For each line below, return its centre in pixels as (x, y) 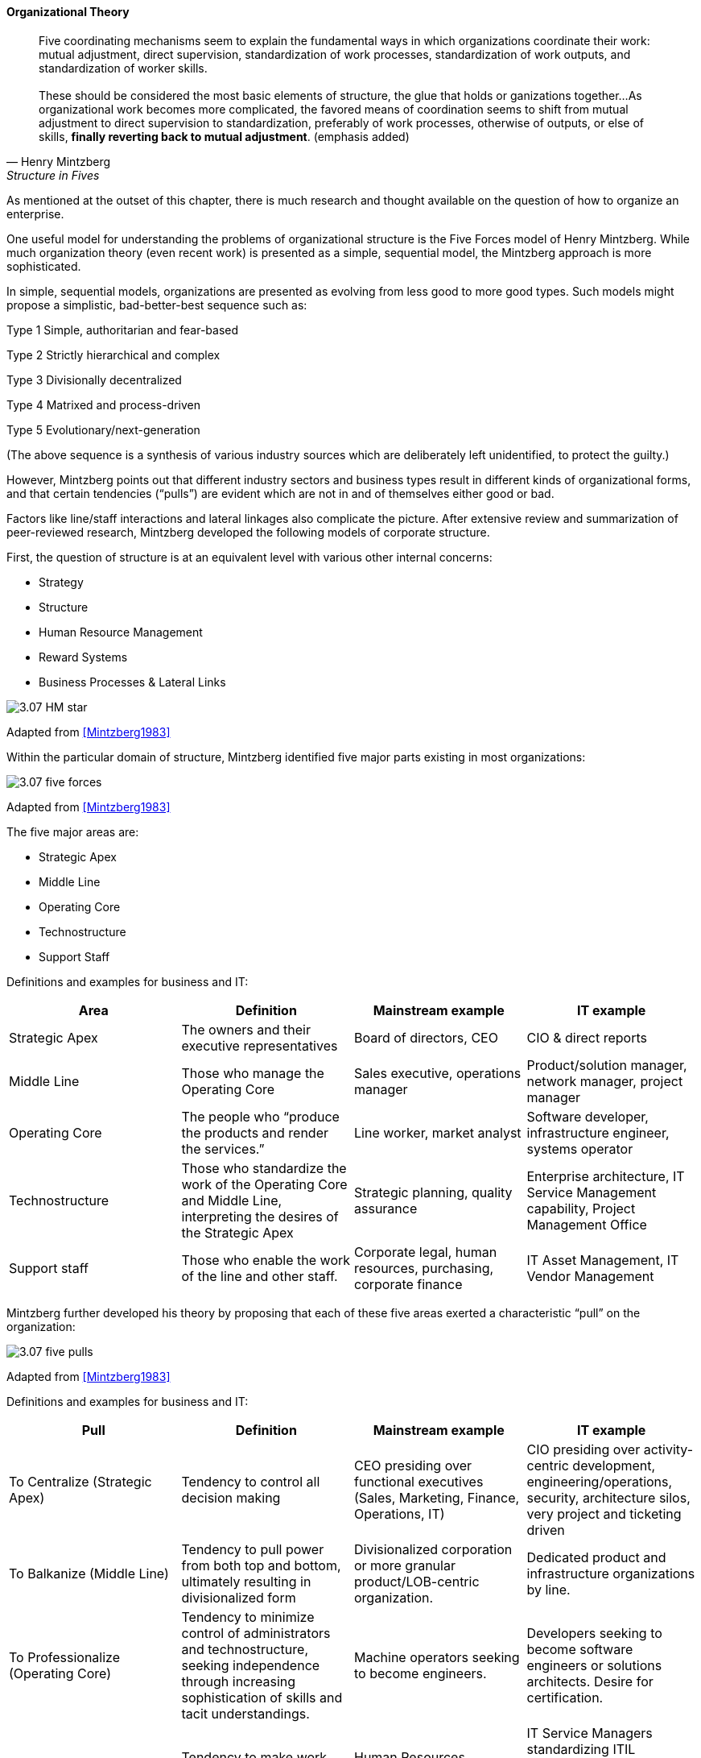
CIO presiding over (583, 1449)
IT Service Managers (590, 1733)
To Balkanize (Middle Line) (89, 1573)
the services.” (223, 1149)
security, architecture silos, (608, 1497)
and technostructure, (245, 1649)
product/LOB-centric (417, 1581)
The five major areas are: (73, 831)
